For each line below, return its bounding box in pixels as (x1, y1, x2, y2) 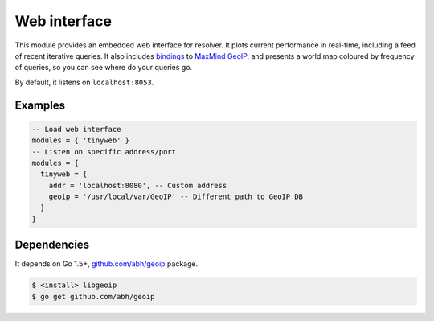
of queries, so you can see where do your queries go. (14, 63, 193, 72)
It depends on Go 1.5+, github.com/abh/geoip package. (14, 259, 199, 269)
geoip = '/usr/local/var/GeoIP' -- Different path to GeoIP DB (48, 192, 304, 201)
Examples (14, 98, 66, 112)
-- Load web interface (31, 125, 121, 134)
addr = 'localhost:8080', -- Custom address (48, 181, 227, 190)
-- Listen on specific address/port (31, 147, 177, 156)
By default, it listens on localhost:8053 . (14, 77, 154, 87)
